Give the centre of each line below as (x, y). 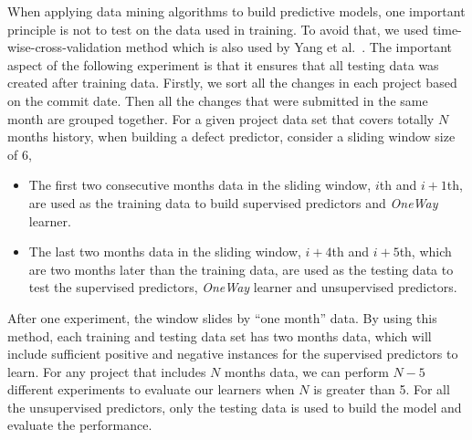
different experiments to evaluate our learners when (151, 389)
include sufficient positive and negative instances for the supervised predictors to (233, 354)
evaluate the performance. (80, 425)
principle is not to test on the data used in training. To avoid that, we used (218, 29)
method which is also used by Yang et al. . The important (289, 47)
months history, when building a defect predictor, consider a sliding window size (231, 136)
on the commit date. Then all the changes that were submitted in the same (218, 100)
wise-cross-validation (65, 47)
